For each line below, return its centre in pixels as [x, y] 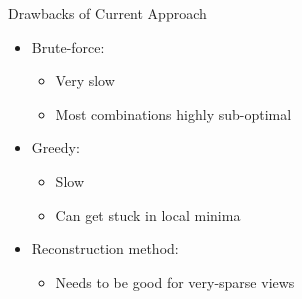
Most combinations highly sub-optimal [173, 113]
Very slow [85, 80]
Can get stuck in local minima [148, 214]
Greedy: [55, 147]
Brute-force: [68, 46]
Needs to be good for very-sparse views [175, 281]
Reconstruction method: [105, 248]
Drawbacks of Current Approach [107, 13]
